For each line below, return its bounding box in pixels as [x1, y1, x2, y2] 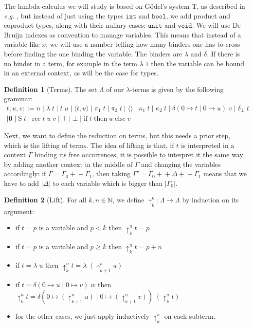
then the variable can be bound [151, 58, 245, 68]
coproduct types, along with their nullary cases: [4, 20, 146, 30]
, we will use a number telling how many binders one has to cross [46, 39, 240, 49]
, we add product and [166, 10, 230, 20]
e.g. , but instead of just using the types [4, 10, 124, 20]
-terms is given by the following [130, 84, 224, 94]
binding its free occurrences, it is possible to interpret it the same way [35, 149, 243, 160]
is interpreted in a [181, 140, 235, 150]
